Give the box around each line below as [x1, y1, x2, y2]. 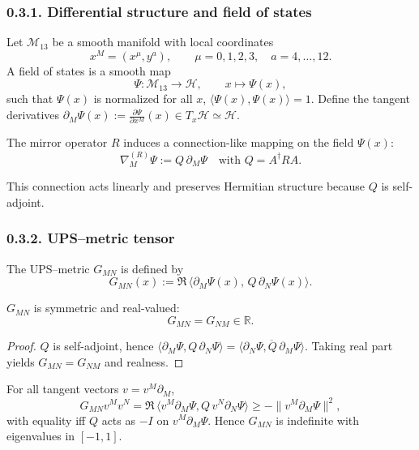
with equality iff [6, 411, 86, 428]
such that [6, 90, 53, 107]
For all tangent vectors [6, 380, 119, 397]
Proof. [6, 337, 36, 354]
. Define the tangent [310, 90, 411, 107]
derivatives [6, 106, 60, 123]
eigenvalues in [6, 427, 75, 444]
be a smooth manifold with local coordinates [52, 33, 274, 50]
